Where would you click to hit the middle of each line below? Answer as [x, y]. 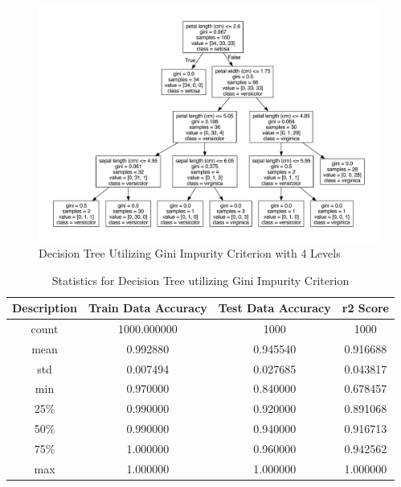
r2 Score [365, 308]
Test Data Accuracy [274, 308]
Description [45, 308]
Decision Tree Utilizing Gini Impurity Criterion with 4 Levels [190, 252]
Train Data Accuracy [148, 308]
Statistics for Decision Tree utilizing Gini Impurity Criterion [200, 280]
